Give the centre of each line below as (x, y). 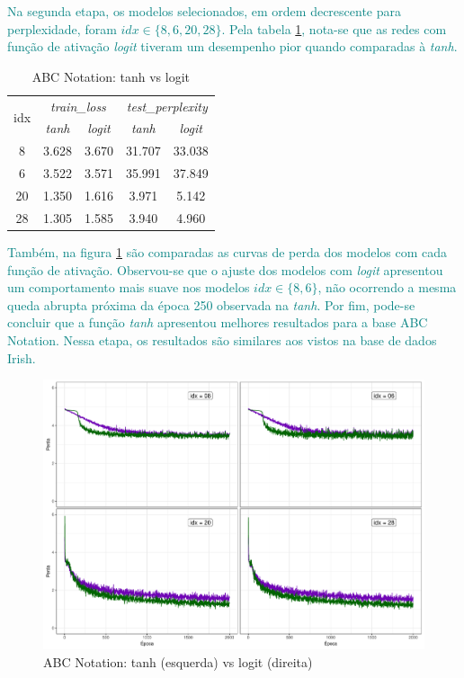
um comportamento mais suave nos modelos (129, 287)
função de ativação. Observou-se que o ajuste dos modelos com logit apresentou (225, 269)
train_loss (78, 106)
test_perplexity (167, 106)
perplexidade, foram (62, 28)
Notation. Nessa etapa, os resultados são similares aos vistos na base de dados (222, 339)
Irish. (22, 357)
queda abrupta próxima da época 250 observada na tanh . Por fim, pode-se (211, 304)
